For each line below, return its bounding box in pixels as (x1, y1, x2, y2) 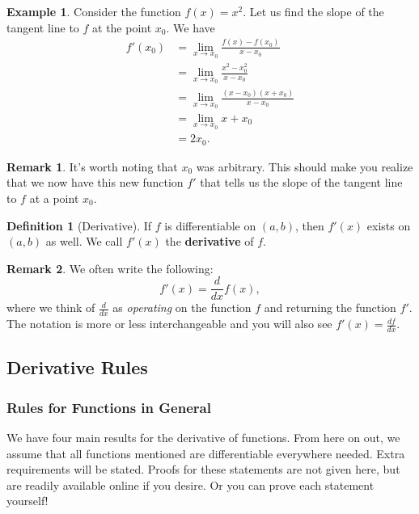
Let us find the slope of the (249, 3, 384, 19)
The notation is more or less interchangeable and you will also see (6, 315, 332, 332)
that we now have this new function (6, 174, 184, 191)
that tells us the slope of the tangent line (200, 174, 403, 191)
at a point (29, 189, 79, 206)
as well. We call (45, 233, 123, 250)
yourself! (6, 492, 49, 509)
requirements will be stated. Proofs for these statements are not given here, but (6, 461, 400, 478)
